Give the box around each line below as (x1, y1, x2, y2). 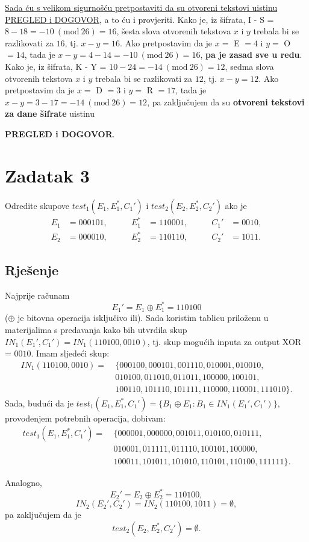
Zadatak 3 (5, 163, 90, 187)
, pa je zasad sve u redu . (200, 48, 302, 61)
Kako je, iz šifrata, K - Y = (5, 60, 107, 72)
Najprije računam (5, 288, 70, 301)
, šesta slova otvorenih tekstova (116, 25, 231, 37)
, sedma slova (225, 60, 274, 72)
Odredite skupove (5, 199, 70, 211)
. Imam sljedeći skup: (31, 347, 110, 360)
